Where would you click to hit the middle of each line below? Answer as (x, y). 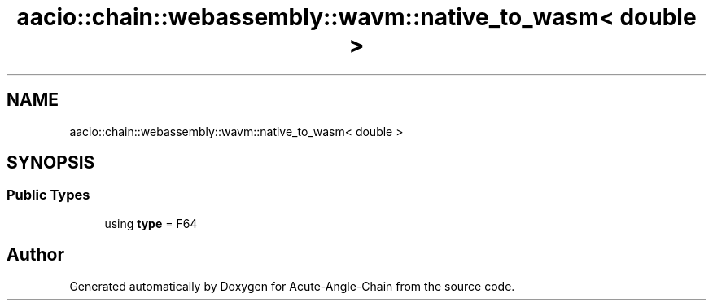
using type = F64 (151, 223)
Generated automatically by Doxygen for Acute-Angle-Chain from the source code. (292, 286)
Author (35, 255)
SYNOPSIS (51, 163)
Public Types (48, 195)
